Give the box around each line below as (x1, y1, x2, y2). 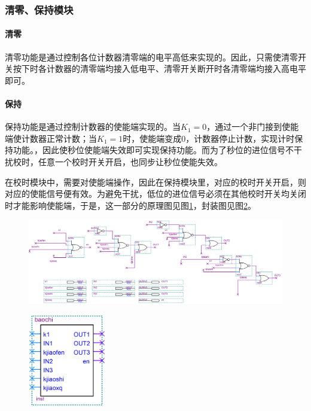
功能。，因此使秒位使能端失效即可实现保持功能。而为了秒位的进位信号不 (13, 144, 294, 156)
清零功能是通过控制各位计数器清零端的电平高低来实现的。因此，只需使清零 (5, 50, 298, 63)
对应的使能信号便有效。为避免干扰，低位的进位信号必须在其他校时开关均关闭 (5, 187, 306, 200)
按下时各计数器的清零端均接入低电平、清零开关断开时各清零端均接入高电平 (13, 62, 306, 75)
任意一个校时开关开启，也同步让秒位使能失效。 (38, 156, 222, 168)
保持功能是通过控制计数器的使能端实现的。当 (5, 120, 181, 133)
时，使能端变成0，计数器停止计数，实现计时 (123, 132, 295, 144)
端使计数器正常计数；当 (5, 132, 97, 144)
